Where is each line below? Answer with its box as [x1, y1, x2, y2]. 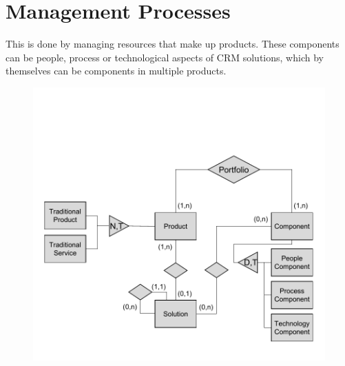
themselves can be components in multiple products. [6, 63, 227, 78]
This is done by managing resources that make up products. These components [6, 37, 339, 51]
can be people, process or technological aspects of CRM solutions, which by [6, 50, 324, 64]
